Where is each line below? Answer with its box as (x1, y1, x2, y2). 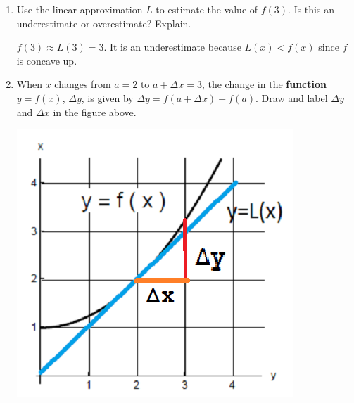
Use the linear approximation (16, 2, 143, 16)
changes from (54, 77, 111, 91)
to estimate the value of (156, 2, 258, 16)
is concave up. (16, 53, 77, 68)
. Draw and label (255, 90, 328, 105)
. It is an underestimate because (103, 39, 241, 54)
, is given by (81, 90, 134, 105)
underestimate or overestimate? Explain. (16, 15, 191, 30)
